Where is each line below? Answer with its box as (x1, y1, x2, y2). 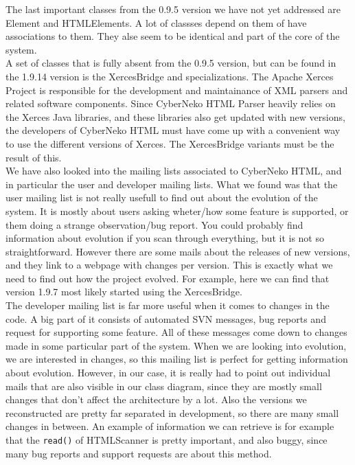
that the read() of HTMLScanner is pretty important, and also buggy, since (5, 433, 328, 446)
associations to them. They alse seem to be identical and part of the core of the (5, 29, 340, 43)
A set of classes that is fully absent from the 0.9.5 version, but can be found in (5, 56, 336, 70)
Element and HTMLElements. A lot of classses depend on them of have (5, 15, 307, 30)
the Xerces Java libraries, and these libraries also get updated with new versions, (5, 109, 345, 124)
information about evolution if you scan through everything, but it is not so (5, 231, 324, 245)
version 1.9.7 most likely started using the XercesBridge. (5, 284, 242, 299)
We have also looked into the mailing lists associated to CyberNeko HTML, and (5, 163, 342, 178)
